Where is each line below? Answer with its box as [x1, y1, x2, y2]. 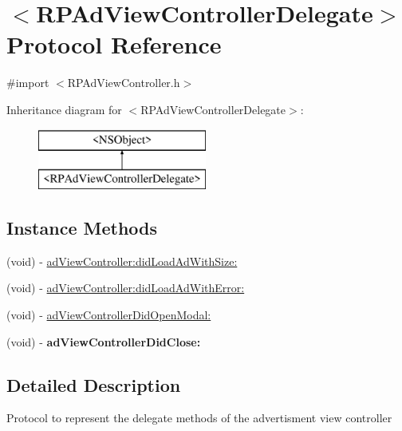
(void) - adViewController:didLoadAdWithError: [6, 279, 245, 296]
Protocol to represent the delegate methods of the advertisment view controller [6, 409, 392, 426]
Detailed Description [6, 372, 181, 397]
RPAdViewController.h [67, 74, 180, 91]
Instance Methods [6, 215, 157, 240]
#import [6, 74, 49, 91]
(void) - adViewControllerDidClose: [6, 333, 201, 350]
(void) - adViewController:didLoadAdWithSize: [6, 252, 238, 269]
